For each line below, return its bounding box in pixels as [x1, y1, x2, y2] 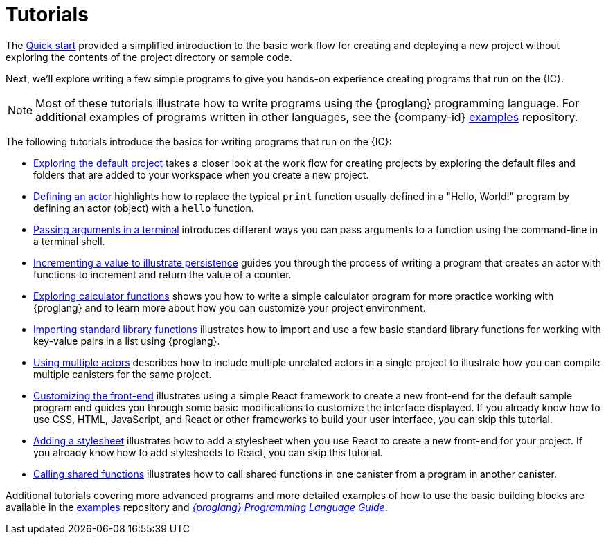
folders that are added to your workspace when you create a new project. [33, 168, 369, 181]
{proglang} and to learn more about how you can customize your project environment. [33, 301, 426, 314]
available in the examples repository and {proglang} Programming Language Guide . [6, 501, 388, 513]
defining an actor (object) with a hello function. [33, 201, 254, 214]
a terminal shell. [33, 235, 105, 247]
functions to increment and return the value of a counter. [33, 268, 292, 280]
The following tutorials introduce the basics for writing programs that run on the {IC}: [6, 135, 392, 147]
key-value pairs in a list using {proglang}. [33, 334, 220, 347]
